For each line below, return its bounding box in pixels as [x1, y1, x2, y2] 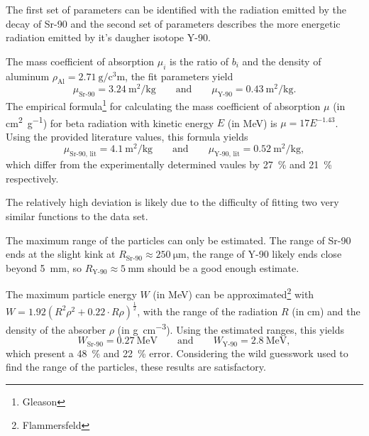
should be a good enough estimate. [148, 260, 299, 275]
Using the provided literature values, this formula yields [6, 129, 248, 143]
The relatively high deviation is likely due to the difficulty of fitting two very [6, 195, 339, 209]
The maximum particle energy [6, 287, 137, 302]
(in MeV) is [227, 115, 277, 130]
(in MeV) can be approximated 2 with [153, 285, 314, 302]
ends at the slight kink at [6, 246, 116, 261]
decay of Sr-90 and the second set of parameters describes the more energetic [6, 16, 341, 31]
